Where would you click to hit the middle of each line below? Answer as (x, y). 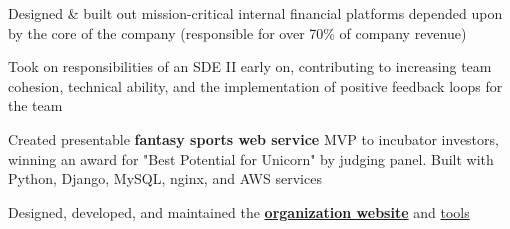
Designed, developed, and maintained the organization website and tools (239, 211)
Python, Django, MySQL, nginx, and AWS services (165, 178)
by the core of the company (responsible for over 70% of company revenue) (237, 32)
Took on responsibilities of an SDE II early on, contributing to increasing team (250, 66)
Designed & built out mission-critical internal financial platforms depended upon (255, 13)
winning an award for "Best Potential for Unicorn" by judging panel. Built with (251, 158)
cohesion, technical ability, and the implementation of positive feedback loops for (255, 85)
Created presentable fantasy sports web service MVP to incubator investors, (253, 138)
